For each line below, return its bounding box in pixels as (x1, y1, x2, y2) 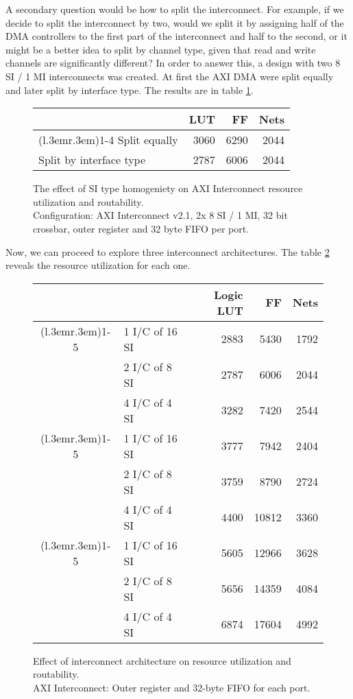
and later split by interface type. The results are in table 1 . (5, 82, 254, 97)
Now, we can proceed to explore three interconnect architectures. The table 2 (5, 244, 330, 259)
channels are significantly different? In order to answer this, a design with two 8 (5, 56, 341, 70)
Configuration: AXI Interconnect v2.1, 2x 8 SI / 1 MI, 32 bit (33, 208, 288, 222)
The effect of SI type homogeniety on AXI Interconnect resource (33, 181, 303, 196)
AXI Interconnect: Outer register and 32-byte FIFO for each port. (33, 680, 311, 694)
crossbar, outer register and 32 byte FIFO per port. (33, 221, 249, 235)
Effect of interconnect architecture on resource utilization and (33, 653, 291, 667)
